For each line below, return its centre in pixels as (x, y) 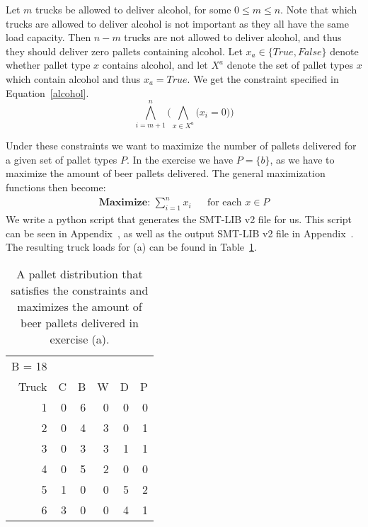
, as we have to (302, 159)
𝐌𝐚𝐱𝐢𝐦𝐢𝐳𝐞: (125, 203)
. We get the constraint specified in (263, 78)
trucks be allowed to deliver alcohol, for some (133, 9)
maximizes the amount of (80, 306)
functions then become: (56, 187)
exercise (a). (80, 339)
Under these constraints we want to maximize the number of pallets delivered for (181, 146)
